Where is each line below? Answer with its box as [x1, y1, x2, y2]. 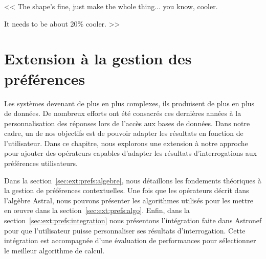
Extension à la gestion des [4, 48, 192, 69]
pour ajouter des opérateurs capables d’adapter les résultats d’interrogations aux [4, 148, 257, 158]
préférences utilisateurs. [4, 158, 78, 169]
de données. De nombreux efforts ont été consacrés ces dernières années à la [4, 108, 241, 119]
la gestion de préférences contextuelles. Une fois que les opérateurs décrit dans [4, 185, 249, 196]
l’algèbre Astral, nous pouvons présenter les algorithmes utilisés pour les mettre [4, 195, 254, 205]
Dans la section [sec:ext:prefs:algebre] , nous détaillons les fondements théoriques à [4, 175, 261, 185]
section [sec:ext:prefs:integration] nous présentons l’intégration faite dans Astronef [4, 215, 262, 226]
